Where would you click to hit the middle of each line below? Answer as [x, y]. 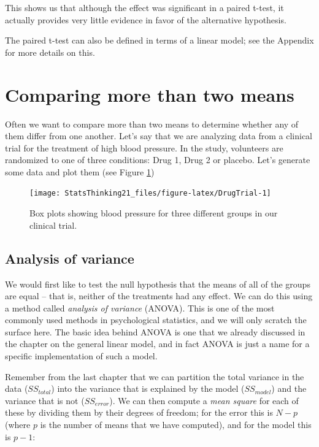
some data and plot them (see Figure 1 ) [80, 171]
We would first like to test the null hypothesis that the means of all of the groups [158, 284]
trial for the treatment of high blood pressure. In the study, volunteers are [144, 147]
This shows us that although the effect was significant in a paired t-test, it [144, 7]
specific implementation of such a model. [81, 356]
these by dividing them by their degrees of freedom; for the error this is [139, 412]
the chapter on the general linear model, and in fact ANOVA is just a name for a [157, 344]
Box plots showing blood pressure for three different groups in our [154, 213]
